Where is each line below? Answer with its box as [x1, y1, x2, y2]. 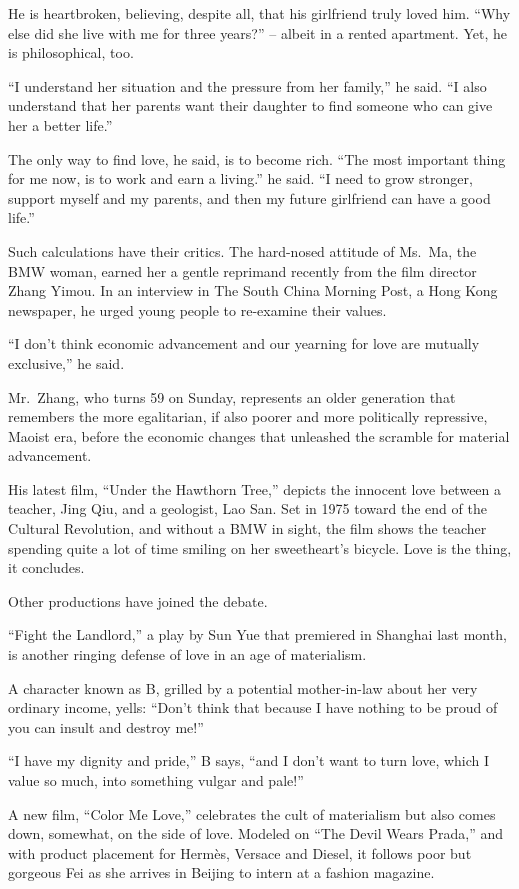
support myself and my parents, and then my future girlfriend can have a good [8, 187, 491, 208]
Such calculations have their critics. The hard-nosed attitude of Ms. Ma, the [8, 240, 477, 261]
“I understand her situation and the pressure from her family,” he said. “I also [8, 75, 487, 96]
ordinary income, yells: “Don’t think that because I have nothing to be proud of [8, 697, 498, 718]
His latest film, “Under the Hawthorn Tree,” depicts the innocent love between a [8, 478, 502, 499]
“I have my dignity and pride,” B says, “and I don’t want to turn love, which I [8, 750, 490, 771]
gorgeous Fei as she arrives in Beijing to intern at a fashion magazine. [8, 862, 435, 883]
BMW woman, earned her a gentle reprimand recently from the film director [8, 260, 477, 281]
